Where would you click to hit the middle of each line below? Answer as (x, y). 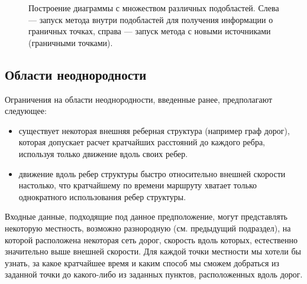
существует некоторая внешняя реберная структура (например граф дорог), (154, 130)
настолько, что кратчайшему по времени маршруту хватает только (138, 185)
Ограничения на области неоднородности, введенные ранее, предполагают (139, 99)
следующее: (26, 111)
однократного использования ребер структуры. (102, 196)
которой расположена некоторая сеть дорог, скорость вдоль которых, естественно (151, 239)
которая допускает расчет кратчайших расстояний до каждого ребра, (142, 142)
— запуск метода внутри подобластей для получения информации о (151, 19)
